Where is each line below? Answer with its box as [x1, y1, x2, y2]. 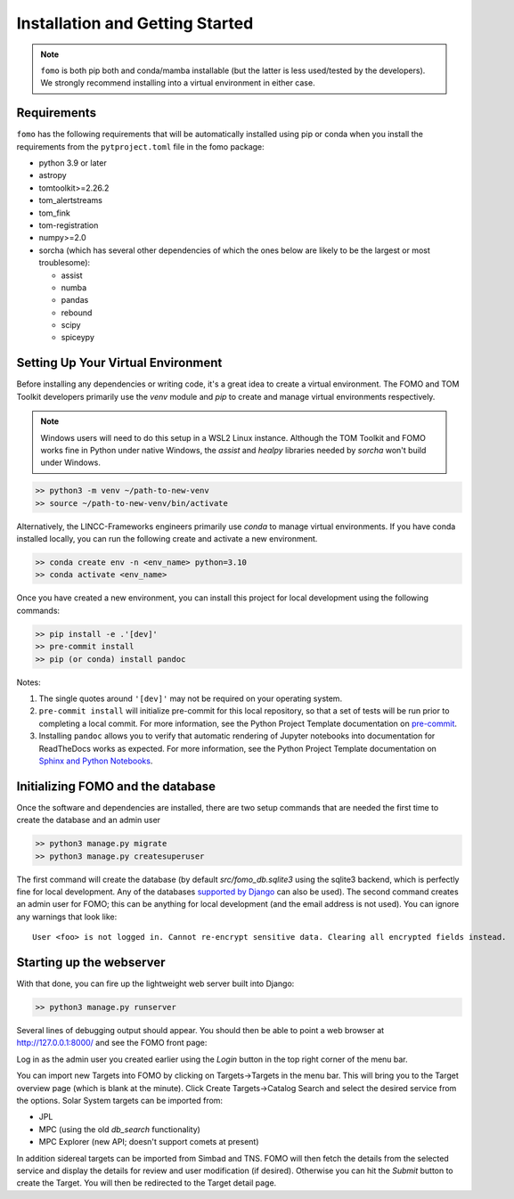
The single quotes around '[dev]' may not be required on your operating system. [38, 693, 343, 704]
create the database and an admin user [16, 815, 160, 826]
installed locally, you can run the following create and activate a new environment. [16, 534, 318, 544]
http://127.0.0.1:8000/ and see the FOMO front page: [16, 1038, 208, 1048]
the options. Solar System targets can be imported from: [16, 1095, 223, 1105]
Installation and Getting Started [16, 13, 254, 33]
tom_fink [38, 208, 71, 218]
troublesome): [38, 257, 91, 268]
